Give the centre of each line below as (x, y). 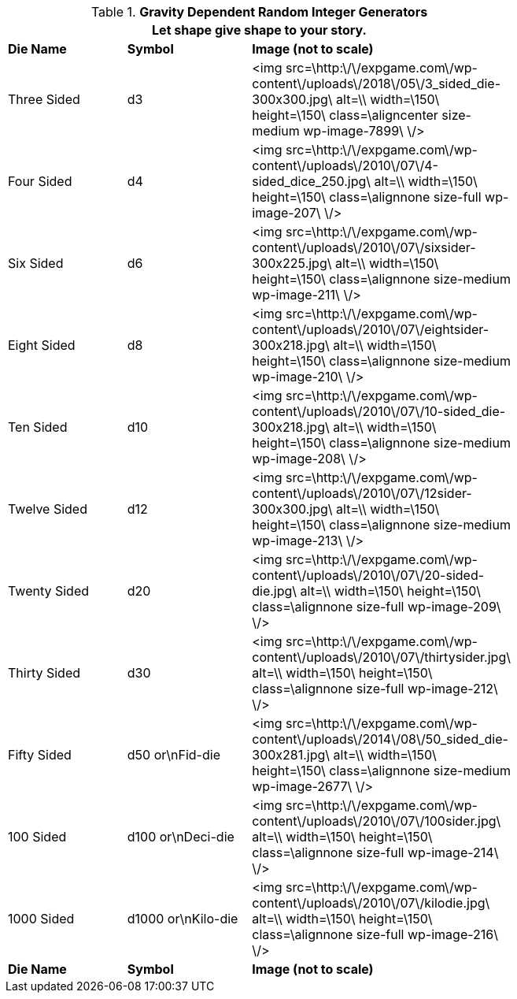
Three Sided (44, 99)
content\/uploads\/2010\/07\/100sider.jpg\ (377, 821)
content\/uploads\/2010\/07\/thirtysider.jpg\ (381, 657)
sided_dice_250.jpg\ (312, 181)
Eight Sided (42, 345)
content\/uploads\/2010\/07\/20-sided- (368, 575)
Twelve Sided (48, 509)
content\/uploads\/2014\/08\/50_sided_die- (380, 739)
